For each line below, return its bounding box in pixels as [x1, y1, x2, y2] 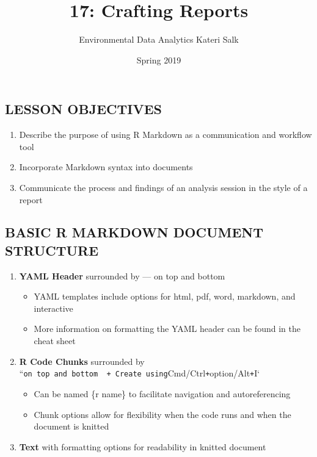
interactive [34, 301, 73, 314]
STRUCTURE [5, 240, 99, 259]
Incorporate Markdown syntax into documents [19, 160, 193, 173]
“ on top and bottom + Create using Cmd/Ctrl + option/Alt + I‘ [19, 367, 260, 380]
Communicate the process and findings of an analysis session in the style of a [19, 181, 308, 193]
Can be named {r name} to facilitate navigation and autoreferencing [34, 387, 291, 400]
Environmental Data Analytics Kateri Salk [79, 33, 239, 46]
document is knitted [34, 420, 109, 433]
